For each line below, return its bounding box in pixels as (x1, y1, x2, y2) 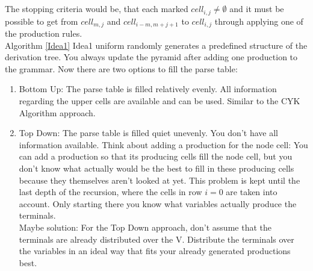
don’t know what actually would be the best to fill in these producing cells (19, 162, 294, 175)
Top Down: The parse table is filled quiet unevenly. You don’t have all (19, 126, 278, 139)
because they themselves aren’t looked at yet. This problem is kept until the (19, 173, 300, 186)
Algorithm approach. (19, 106, 96, 119)
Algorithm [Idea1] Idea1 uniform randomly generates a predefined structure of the (5, 39, 308, 51)
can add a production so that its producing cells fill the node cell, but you (19, 150, 293, 163)
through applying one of (214, 14, 303, 27)
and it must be (229, 2, 284, 15)
